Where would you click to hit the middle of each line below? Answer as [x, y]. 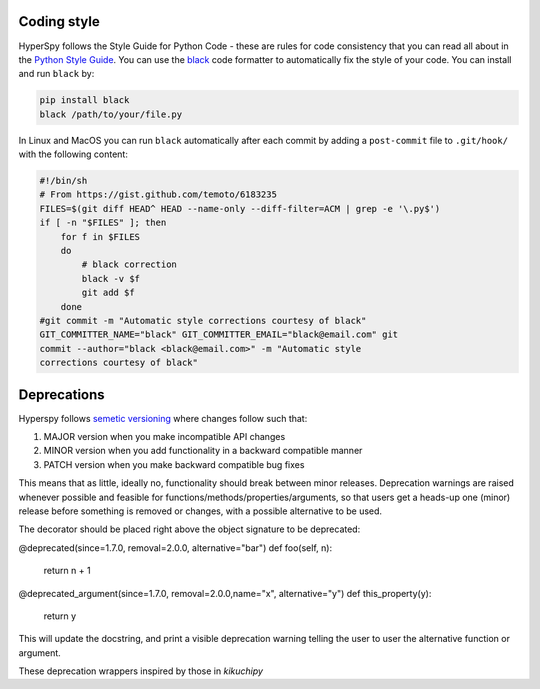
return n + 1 [67, 571]
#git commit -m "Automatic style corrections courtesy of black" [203, 320]
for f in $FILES [100, 236]
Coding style [59, 21]
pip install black [84, 100]
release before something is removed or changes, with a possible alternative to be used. [200, 511]
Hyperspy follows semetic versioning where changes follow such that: [163, 418]
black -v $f [110, 278]
